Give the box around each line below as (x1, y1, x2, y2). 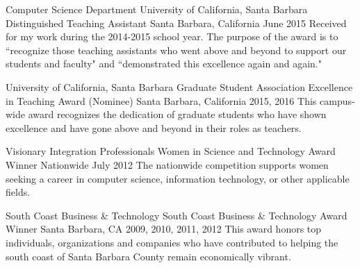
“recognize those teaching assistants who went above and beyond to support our (6, 42, 347, 57)
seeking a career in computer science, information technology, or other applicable (6, 171, 350, 185)
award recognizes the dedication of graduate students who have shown (28, 107, 327, 122)
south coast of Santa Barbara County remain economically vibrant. (6, 249, 291, 263)
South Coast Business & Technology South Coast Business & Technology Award (6, 208, 347, 222)
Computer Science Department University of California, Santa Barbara (6, 2, 308, 16)
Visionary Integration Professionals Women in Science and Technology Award (6, 144, 336, 158)
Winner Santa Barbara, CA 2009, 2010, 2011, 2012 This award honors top (6, 221, 322, 236)
